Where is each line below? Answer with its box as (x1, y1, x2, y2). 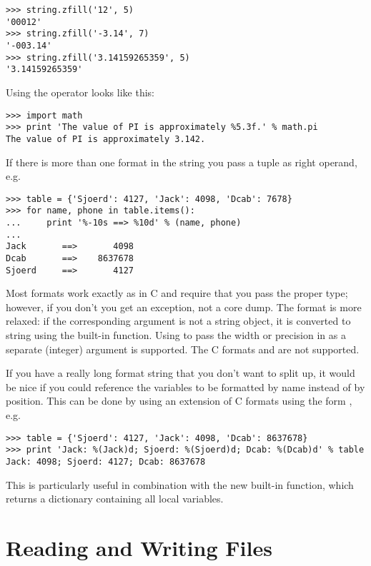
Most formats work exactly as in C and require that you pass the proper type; (6, 285, 348, 300)
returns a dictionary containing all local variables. (6, 491, 224, 506)
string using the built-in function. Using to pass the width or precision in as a (6, 328, 346, 343)
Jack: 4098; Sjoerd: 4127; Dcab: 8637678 (6, 456, 206, 467)
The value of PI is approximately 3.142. (6, 133, 206, 144)
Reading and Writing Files (6, 532, 272, 562)
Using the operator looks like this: (6, 84, 154, 99)
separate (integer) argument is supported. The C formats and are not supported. (6, 341, 360, 356)
